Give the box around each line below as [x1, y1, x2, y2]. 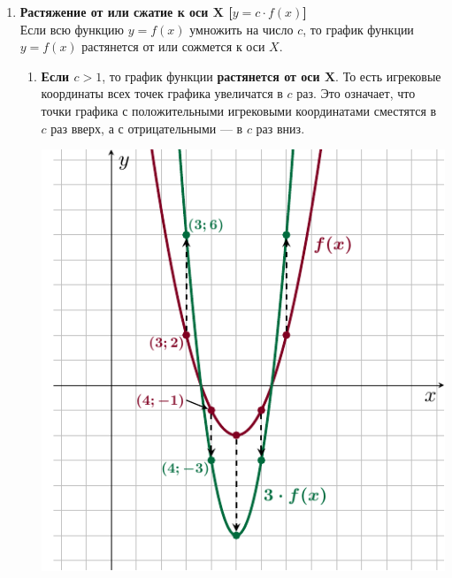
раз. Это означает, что [296, 84, 416, 103]
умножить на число [189, 19, 294, 38]
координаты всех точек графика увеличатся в [41, 84, 283, 103]
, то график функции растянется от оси [102, 66, 320, 85]
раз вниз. [256, 118, 305, 137]
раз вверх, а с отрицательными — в [50, 118, 243, 137]
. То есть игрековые [335, 66, 441, 85]
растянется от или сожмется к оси [81, 37, 265, 56]
